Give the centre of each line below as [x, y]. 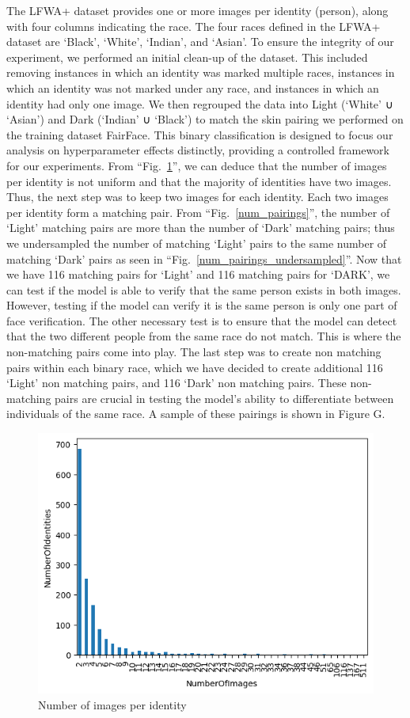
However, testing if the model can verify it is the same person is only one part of [202, 305]
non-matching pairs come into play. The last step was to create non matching [194, 352]
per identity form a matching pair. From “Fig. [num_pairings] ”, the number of [198, 212]
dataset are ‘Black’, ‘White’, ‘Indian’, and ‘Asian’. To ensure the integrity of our [200, 42]
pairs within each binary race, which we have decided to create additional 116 [195, 367]
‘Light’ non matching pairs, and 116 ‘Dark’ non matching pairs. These [177, 383]
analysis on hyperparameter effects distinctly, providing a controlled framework [198, 150]
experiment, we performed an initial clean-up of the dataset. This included [187, 57]
